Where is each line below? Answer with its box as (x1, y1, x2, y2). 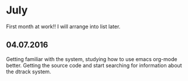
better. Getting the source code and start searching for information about (6, 62, 183, 69)
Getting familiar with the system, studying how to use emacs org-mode (6, 55, 177, 62)
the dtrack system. (6, 68, 52, 75)
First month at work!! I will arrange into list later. (6, 23, 121, 30)
